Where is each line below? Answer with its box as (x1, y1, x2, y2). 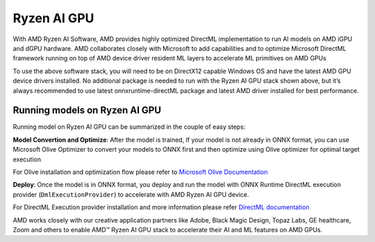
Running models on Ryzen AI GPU (12, 104, 162, 116)
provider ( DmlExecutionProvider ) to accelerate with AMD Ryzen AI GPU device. (12, 190, 249, 198)
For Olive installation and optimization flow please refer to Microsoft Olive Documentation (12, 168, 268, 176)
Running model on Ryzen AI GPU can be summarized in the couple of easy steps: (12, 122, 246, 131)
